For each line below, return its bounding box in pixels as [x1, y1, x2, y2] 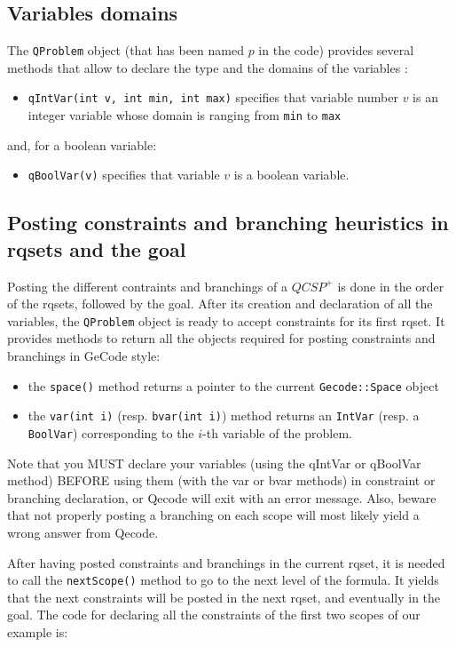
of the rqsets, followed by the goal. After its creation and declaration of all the [7, 294, 433, 313]
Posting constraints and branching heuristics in [7, 209, 449, 236]
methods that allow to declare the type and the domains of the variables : [7, 58, 408, 76]
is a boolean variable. [233, 165, 350, 184]
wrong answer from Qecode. [7, 523, 159, 541]
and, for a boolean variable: [7, 135, 157, 154]
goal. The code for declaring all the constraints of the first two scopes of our [7, 605, 421, 624]
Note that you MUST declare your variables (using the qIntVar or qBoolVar [7, 453, 421, 472]
